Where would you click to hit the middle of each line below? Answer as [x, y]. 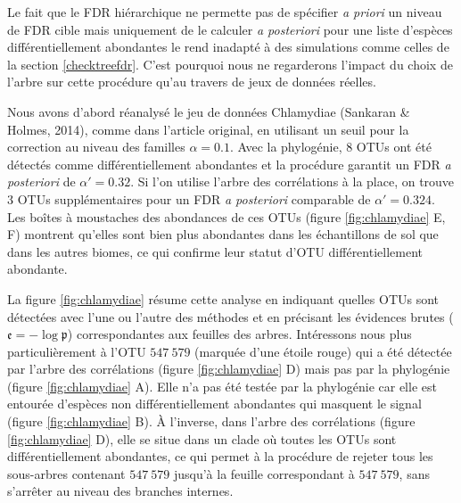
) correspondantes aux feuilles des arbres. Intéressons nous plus [239, 334]
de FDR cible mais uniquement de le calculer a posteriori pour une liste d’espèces [230, 29]
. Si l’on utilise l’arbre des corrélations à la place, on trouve [292, 181]
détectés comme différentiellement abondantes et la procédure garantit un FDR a [229, 164]
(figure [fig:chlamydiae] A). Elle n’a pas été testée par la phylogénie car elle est [222, 386]
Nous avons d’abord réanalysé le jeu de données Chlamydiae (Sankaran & [209, 111]
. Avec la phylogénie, [286, 147]
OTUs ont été [394, 147]
